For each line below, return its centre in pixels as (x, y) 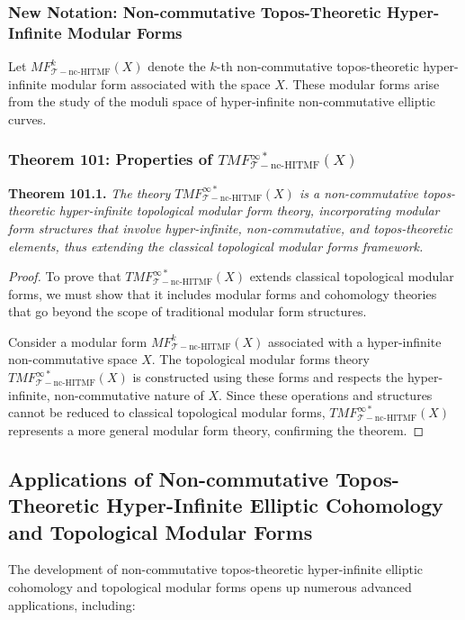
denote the (177, 66)
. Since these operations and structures (326, 394)
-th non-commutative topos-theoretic (317, 66)
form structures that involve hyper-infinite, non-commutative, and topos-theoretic (230, 228)
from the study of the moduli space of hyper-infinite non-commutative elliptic (222, 101)
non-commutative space (73, 359)
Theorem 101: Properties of (110, 159)
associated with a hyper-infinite (355, 341)
